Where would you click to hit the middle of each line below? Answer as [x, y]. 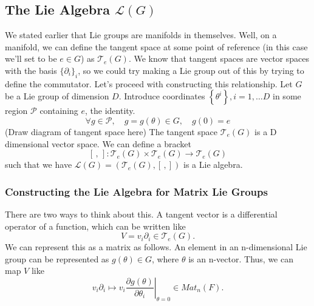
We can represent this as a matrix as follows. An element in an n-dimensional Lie [156, 247]
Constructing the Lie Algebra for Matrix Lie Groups [136, 191]
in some [287, 96]
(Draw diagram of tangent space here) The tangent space [111, 131]
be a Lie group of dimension [57, 96]
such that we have [39, 165]
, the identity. [110, 111]
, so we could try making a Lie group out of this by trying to [191, 70]
